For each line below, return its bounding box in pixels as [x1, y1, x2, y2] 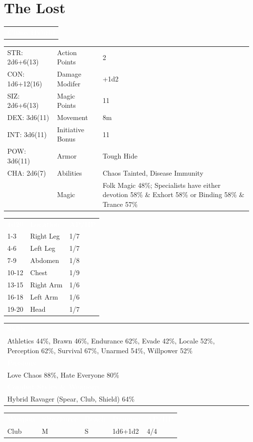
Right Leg [30, 231, 60, 241]
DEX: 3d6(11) [7, 112, 49, 122]
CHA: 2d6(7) [7, 167, 46, 178]
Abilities [57, 167, 82, 178]
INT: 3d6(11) [7, 129, 47, 139]
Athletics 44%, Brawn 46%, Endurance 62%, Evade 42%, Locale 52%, [7, 336, 215, 346]
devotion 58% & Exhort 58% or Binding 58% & [102, 189, 245, 200]
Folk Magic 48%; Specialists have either [102, 180, 221, 190]
